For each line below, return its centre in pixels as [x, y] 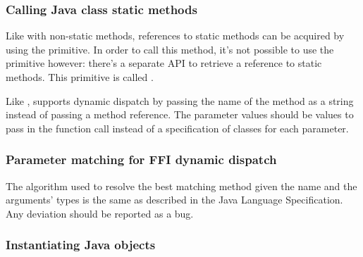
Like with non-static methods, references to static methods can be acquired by [175, 36]
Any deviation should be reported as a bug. [100, 213]
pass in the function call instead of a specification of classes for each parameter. [177, 128]
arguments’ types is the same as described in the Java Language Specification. [174, 200]
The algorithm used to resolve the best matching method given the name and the [181, 186]
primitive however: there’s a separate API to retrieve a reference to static [164, 63]
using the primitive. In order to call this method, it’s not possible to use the [170, 49]
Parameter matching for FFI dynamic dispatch [141, 159]
